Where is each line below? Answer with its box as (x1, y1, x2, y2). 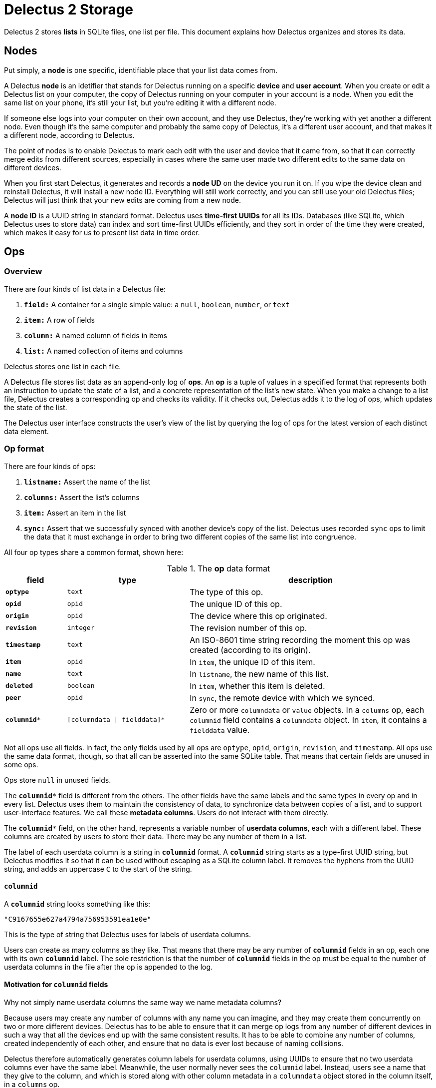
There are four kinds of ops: (4, 462, 96, 471)
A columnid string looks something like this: (4, 899, 150, 908)
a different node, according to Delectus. (4, 130, 135, 139)
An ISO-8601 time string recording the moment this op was (190, 634, 411, 645)
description (288, 574, 333, 585)
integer (67, 624, 95, 632)
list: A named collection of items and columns (24, 346, 183, 355)
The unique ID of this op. (190, 598, 282, 609)
